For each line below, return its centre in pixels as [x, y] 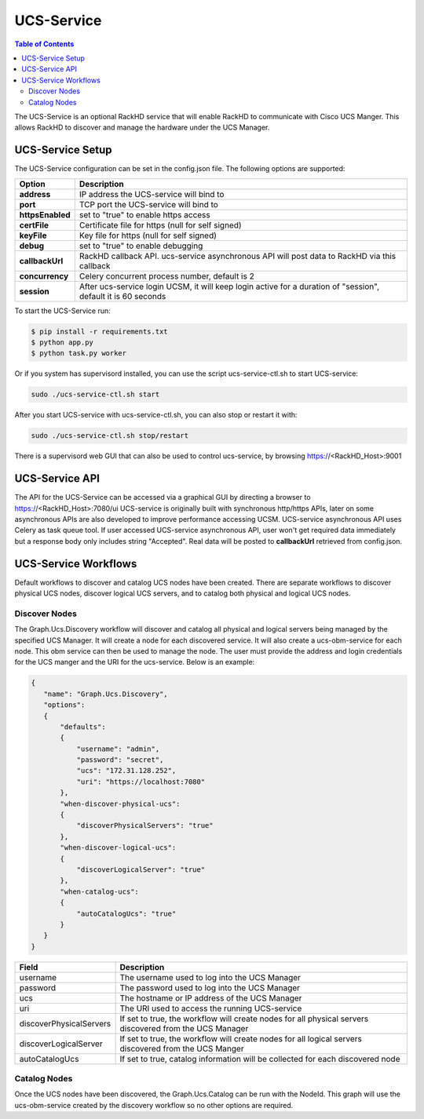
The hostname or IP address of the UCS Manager [211, 998]
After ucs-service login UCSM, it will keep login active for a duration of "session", [229, 286]
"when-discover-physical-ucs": [120, 804]
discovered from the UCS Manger [182, 1048]
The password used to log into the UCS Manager [210, 987]
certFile [34, 225]
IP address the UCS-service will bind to [152, 194]
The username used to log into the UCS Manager [210, 977]
